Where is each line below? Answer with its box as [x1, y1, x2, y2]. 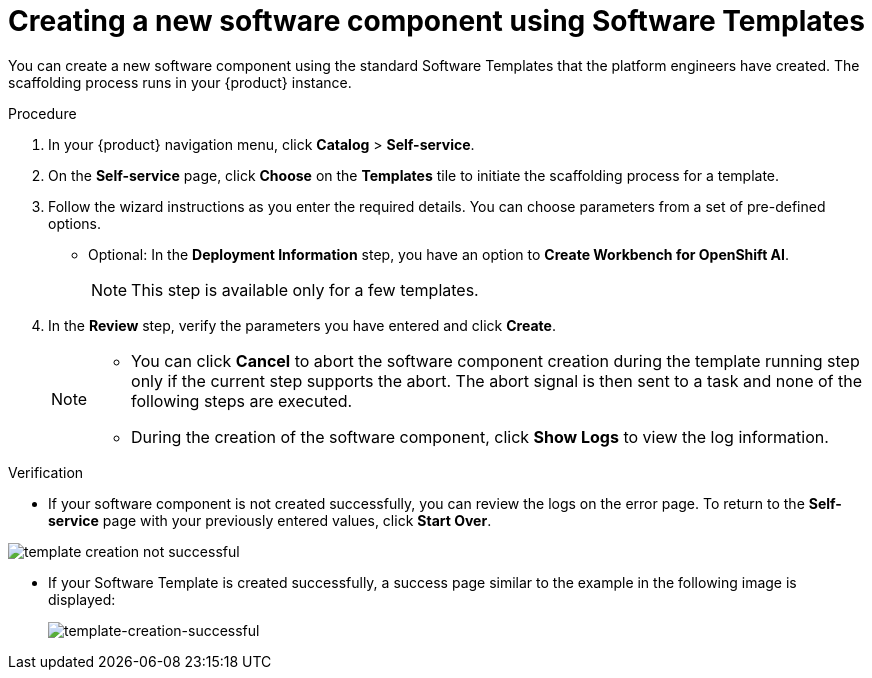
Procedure [8, 104, 77, 122]
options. [48, 214, 102, 232]
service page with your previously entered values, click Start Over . [48, 511, 492, 529]
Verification [8, 463, 84, 481]
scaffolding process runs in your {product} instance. [8, 73, 352, 91]
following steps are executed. [131, 390, 353, 411]
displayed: [48, 590, 116, 608]
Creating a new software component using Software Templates [8, 4, 865, 38]
